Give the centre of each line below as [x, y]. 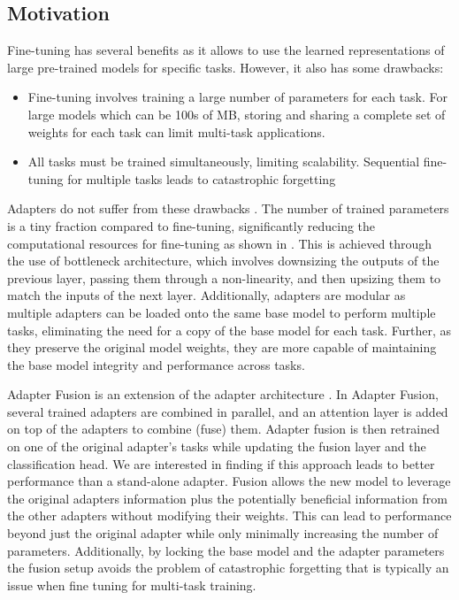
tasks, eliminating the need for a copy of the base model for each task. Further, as [229, 330]
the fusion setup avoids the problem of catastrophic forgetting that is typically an [228, 568]
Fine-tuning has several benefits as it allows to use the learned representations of [226, 50]
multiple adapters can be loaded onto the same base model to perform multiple [222, 312]
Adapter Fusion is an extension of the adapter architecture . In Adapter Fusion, [223, 394]
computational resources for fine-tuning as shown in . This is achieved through [220, 243]
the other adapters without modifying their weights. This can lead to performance [229, 515]
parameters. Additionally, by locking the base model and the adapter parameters [226, 550]
